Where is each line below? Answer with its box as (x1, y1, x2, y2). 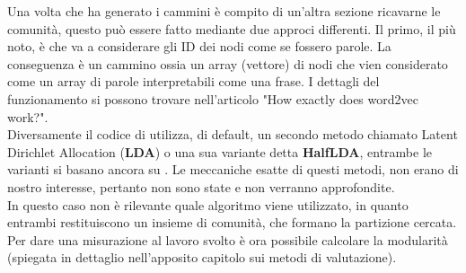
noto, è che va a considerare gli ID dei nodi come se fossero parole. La (7, 37, 391, 56)
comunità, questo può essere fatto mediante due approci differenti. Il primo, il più (7, 19, 456, 38)
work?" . (7, 107, 48, 126)
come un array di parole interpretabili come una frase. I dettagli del (7, 72, 380, 91)
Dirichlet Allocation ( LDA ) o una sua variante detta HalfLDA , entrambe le (7, 142, 433, 161)
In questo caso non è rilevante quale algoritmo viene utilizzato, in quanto (7, 195, 409, 214)
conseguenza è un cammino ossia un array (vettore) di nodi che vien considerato (7, 54, 448, 73)
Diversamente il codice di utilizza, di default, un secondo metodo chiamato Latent (7, 125, 458, 144)
